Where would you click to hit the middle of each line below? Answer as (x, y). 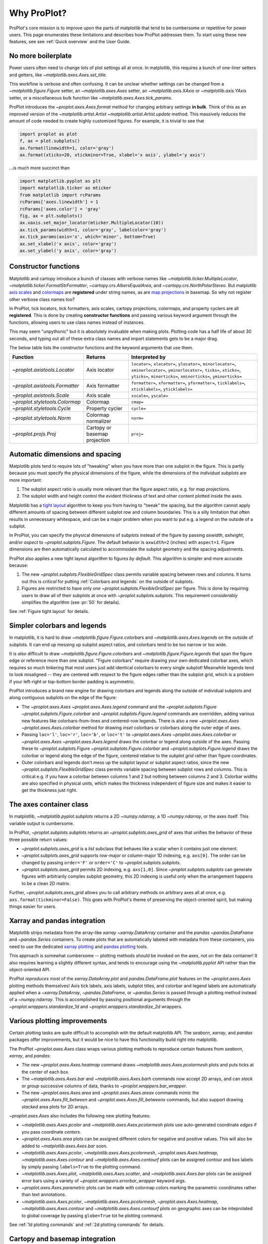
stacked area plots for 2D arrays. (55, 1107)
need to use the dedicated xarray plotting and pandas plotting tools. (79, 946)
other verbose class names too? (42, 299)
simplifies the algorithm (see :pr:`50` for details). (71, 602)
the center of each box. (45, 1072)
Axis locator (100, 370)
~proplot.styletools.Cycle (41, 409)
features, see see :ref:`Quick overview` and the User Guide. (70, 42)
